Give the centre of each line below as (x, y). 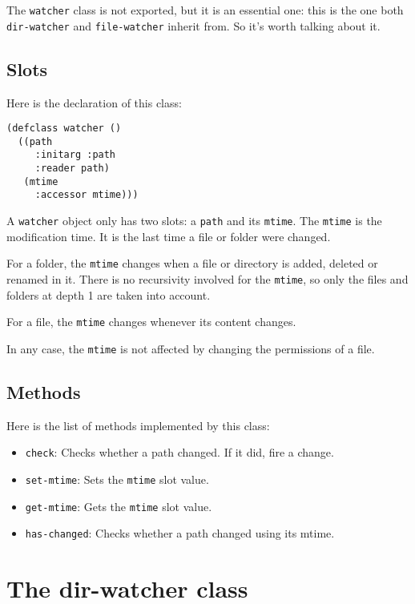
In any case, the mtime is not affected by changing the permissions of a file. (191, 348)
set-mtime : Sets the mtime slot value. (117, 479)
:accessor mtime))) (87, 195)
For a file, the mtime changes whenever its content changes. (151, 322)
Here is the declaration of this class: (94, 102)
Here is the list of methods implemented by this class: (138, 425)
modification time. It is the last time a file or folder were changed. (169, 236)
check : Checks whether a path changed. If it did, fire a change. (179, 452)
